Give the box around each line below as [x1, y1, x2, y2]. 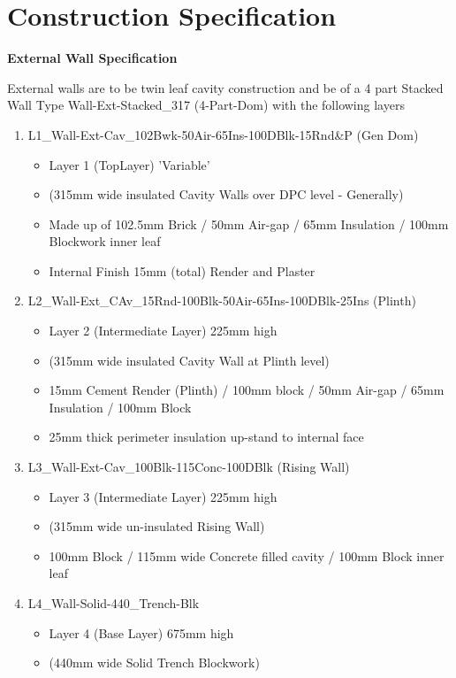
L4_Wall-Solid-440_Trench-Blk [27, 594, 200, 612]
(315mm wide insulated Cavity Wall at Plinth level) [49, 351, 330, 369]
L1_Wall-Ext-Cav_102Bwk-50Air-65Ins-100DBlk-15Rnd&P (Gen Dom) [27, 125, 419, 143]
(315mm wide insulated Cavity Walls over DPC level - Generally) [49, 185, 404, 204]
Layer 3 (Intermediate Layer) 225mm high [49, 487, 277, 505]
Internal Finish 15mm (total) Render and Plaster [49, 261, 315, 280]
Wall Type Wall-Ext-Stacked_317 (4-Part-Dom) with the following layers [7, 96, 405, 114]
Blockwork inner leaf [49, 232, 161, 250]
